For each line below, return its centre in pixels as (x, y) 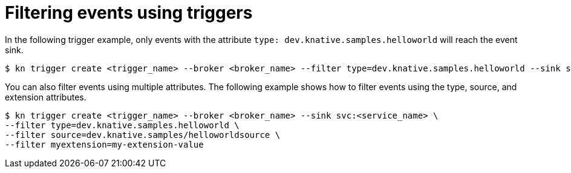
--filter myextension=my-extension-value (104, 144)
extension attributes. (46, 97)
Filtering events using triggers (129, 13)
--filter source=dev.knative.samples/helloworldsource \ (143, 135)
